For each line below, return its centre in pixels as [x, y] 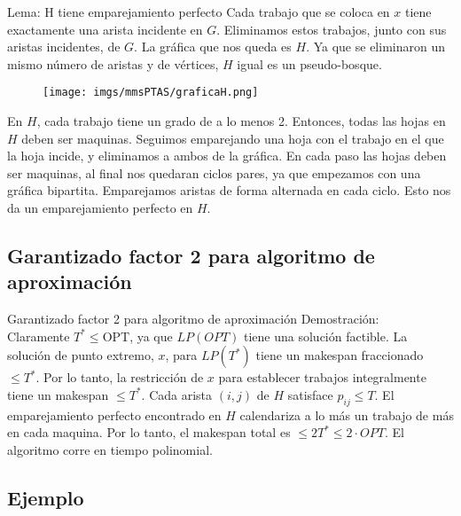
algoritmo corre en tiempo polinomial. [110, 449]
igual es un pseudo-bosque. [309, 63]
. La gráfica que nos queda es [213, 47]
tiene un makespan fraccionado [340, 355]
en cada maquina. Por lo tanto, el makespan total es [149, 432]
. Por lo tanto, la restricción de [120, 377]
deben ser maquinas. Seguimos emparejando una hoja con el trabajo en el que [233, 138]
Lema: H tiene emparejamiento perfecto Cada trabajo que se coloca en [199, 12]
